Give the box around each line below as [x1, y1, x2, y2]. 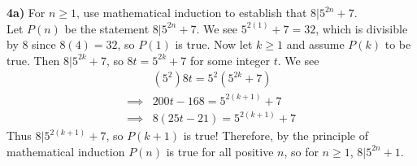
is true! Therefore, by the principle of [183, 127, 369, 144]
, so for [284, 142, 319, 159]
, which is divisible [315, 20, 408, 37]
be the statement [64, 20, 150, 37]
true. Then [7, 51, 60, 68]
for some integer [189, 51, 271, 68]
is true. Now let [175, 36, 253, 53]
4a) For [7, 4, 46, 20]
